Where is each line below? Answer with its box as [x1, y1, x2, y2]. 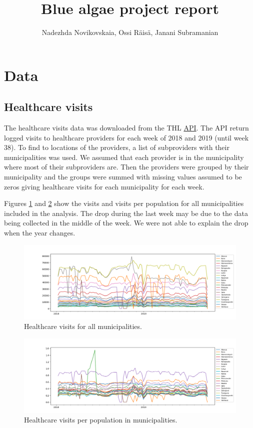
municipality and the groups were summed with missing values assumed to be [4, 171, 242, 182]
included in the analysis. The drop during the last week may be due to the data [4, 207, 248, 218]
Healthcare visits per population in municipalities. [24, 414, 177, 425]
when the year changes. [4, 227, 75, 238]
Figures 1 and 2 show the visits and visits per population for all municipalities [4, 198, 244, 208]
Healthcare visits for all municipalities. [24, 321, 142, 331]
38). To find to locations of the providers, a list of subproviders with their [4, 142, 229, 152]
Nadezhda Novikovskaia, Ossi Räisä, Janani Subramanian [41, 27, 218, 37]
